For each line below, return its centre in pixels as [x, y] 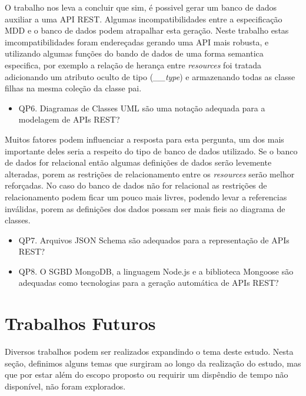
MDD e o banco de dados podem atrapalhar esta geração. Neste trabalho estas [147, 30]
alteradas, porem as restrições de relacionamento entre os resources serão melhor [150, 174]
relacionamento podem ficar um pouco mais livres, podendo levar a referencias [146, 197]
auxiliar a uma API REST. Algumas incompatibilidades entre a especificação [144, 19]
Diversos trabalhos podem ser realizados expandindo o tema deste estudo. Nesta [149, 352]
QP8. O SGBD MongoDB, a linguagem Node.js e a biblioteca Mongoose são [156, 271]
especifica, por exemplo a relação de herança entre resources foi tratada [133, 65]
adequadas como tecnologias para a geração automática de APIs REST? [149, 283]
